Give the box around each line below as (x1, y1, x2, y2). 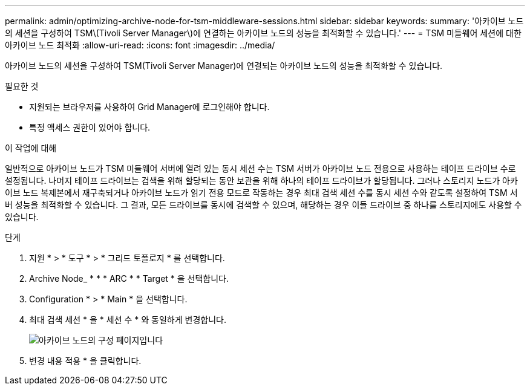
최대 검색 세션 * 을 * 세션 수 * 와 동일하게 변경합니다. (29, 314, 226, 325)
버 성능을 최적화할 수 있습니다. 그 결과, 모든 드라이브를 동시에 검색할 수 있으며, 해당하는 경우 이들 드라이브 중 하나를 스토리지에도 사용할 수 (5, 200, 522, 210)
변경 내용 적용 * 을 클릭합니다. (29, 356, 142, 366)
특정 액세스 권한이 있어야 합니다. (29, 122, 151, 132)
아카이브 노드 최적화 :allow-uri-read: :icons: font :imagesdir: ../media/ (5, 40, 275, 50)
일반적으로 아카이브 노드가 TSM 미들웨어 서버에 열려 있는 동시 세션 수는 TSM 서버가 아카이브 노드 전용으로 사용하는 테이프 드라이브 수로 (5, 163, 516, 174)
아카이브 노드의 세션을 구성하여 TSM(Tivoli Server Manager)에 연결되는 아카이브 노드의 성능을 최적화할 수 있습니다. (5, 60, 443, 71)
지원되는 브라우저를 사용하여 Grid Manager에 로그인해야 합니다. (29, 102, 270, 112)
